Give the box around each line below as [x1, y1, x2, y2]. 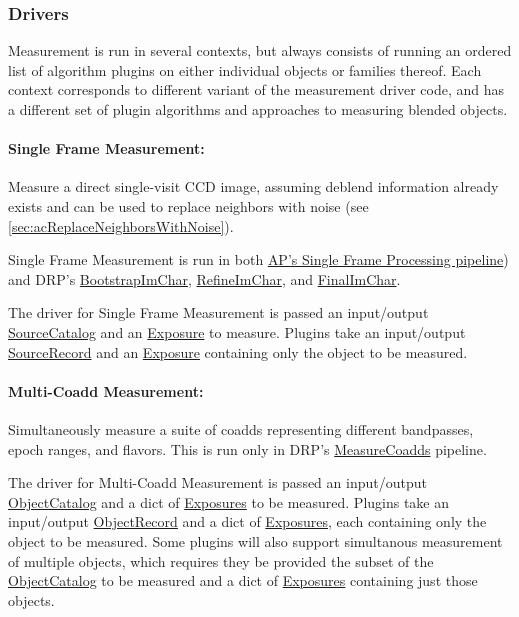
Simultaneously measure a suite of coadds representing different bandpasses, [8, 418, 474, 439]
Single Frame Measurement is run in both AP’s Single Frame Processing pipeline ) [8, 249, 509, 270]
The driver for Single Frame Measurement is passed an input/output [8, 302, 429, 323]
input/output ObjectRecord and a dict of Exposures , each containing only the [8, 511, 487, 532]
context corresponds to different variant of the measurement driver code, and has [8, 79, 505, 100]
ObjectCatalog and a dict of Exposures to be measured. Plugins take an [8, 491, 450, 512]
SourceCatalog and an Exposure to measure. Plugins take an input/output [8, 321, 466, 342]
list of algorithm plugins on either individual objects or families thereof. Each [8, 59, 482, 80]
